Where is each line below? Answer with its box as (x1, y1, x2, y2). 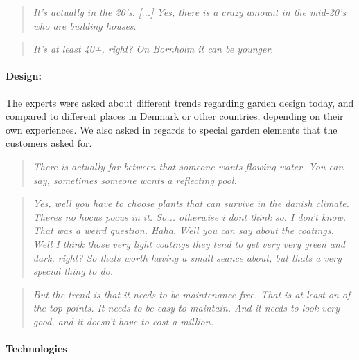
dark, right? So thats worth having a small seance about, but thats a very (33, 250, 342, 264)
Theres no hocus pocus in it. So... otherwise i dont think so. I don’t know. (33, 209, 347, 224)
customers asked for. (6, 136, 92, 150)
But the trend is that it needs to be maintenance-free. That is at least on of (33, 287, 351, 301)
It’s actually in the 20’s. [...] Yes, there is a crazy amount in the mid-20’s (33, 5, 347, 19)
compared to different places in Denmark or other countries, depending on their (6, 109, 344, 123)
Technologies (6, 341, 67, 356)
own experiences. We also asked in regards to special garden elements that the (6, 122, 338, 136)
